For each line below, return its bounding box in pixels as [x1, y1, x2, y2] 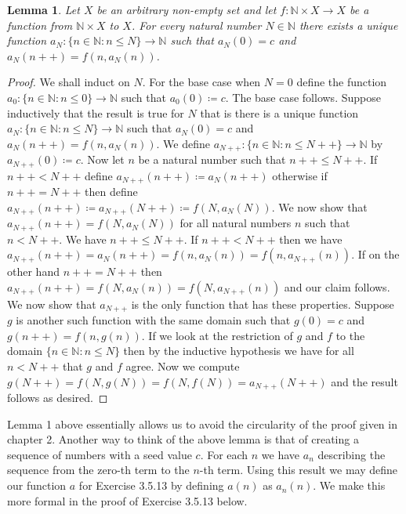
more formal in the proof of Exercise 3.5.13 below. [7, 492, 248, 509]
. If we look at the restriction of [141, 327, 293, 343]
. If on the [351, 246, 400, 262]
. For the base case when [142, 74, 261, 90]
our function [7, 477, 67, 494]
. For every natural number [131, 16, 262, 33]
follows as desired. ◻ [7, 389, 108, 406]
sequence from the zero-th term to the [7, 462, 190, 478]
